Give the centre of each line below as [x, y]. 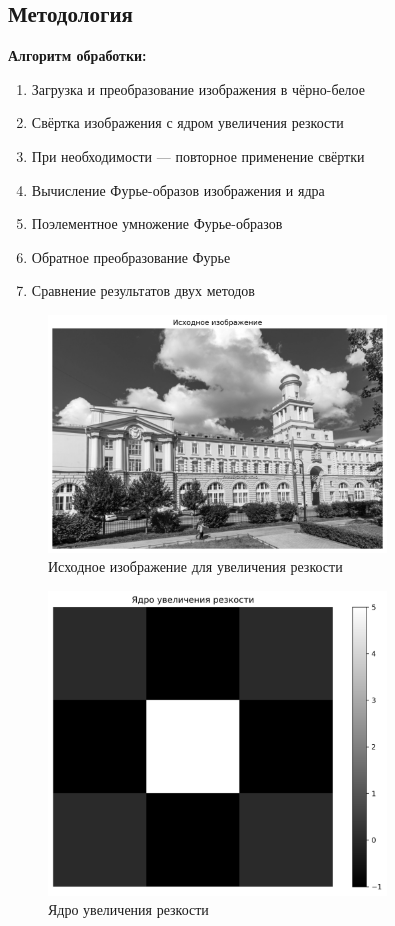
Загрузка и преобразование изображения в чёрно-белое [198, 88]
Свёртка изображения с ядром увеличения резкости [187, 122]
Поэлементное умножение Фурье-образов [157, 223]
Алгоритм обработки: [77, 55]
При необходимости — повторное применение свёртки [198, 155]
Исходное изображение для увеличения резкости [195, 566]
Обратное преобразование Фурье [131, 256]
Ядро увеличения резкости [128, 909]
